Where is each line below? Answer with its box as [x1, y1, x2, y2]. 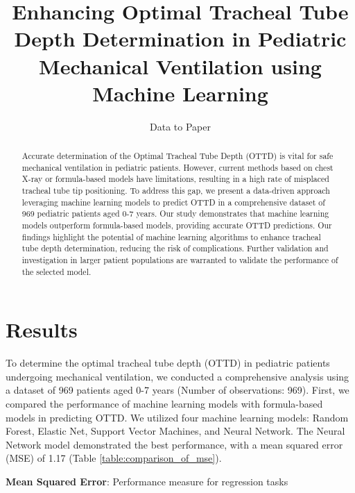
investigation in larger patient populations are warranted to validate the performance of [21, 253, 338, 265]
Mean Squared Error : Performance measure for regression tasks [6, 474, 288, 488]
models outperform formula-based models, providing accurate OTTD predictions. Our [21, 219, 332, 231]
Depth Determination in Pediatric [14, 24, 347, 53]
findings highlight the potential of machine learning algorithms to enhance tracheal [21, 231, 321, 242]
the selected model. [21, 265, 92, 277]
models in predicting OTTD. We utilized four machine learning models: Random [6, 410, 349, 424]
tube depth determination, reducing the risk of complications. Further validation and [21, 242, 329, 254]
